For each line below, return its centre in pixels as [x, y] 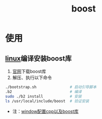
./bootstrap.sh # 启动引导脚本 [51, 87]
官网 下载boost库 [29, 71]
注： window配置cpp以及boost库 [45, 111]
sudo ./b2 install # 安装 [44, 96]
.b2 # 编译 [44, 91]
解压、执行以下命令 [32, 77]
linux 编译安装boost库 [39, 58]
